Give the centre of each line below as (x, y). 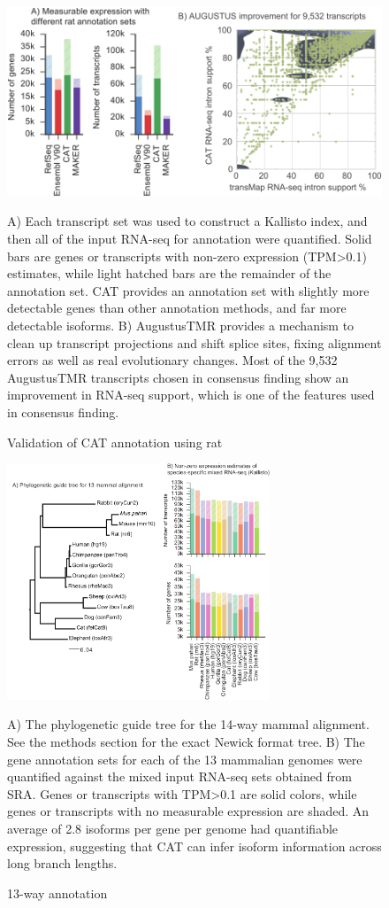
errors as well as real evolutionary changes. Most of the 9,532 (172, 360)
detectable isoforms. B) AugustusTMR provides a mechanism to (181, 325)
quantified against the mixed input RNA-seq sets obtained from (179, 776)
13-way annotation (57, 892)
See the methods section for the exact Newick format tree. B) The (186, 741)
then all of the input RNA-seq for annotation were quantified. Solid (190, 239)
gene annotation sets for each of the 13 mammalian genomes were (185, 759)
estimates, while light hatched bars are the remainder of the (169, 273)
